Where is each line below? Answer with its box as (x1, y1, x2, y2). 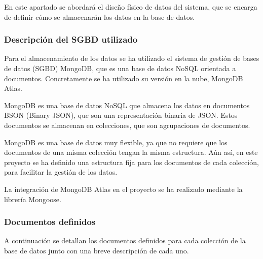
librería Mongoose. (4, 193, 61, 204)
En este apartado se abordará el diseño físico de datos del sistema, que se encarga (4, 2, 257, 12)
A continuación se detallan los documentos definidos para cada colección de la (4, 235, 246, 246)
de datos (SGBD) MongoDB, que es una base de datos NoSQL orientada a (4, 63, 236, 73)
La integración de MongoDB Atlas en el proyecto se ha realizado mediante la (4, 183, 243, 194)
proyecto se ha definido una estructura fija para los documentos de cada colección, (4, 156, 259, 167)
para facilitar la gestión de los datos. (4, 167, 118, 177)
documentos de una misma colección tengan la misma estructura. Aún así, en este (4, 147, 258, 157)
